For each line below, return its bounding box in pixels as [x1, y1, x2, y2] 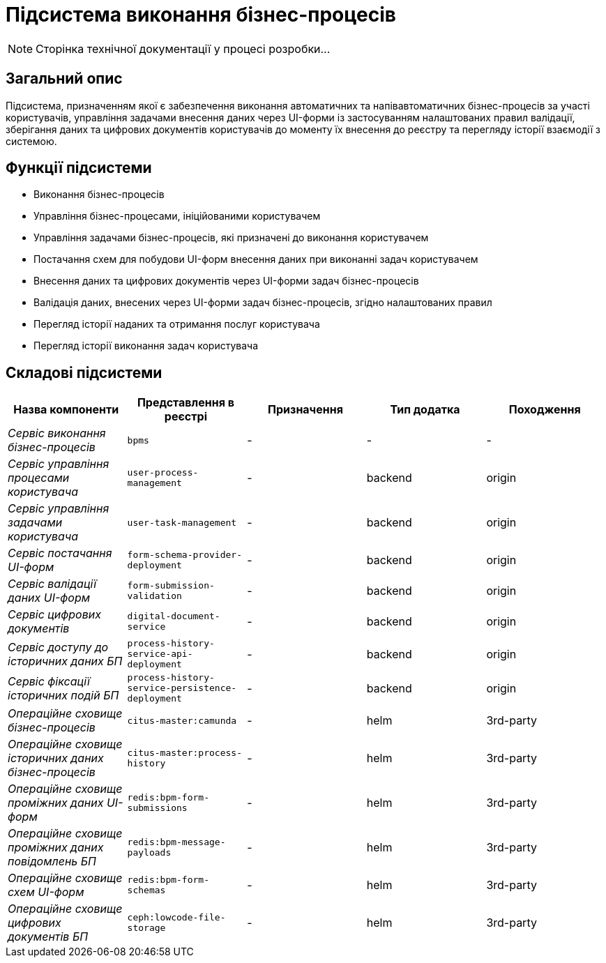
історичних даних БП [8, 653, 123, 668]
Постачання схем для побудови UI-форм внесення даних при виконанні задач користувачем [33, 253, 478, 266]
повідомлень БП [8, 854, 96, 869]
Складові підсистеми [6, 363, 162, 381]
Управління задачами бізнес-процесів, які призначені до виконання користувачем [33, 232, 429, 244]
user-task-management [127, 517, 237, 528]
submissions [127, 803, 188, 814]
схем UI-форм [8, 885, 84, 900]
